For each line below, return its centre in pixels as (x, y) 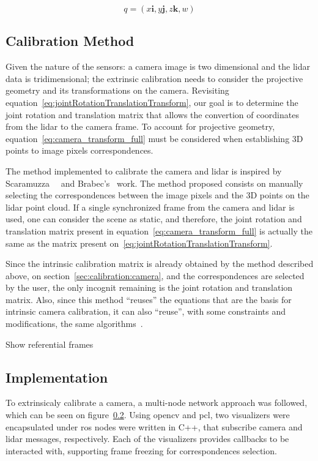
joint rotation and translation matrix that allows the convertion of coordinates (152, 114)
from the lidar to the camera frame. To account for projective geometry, (140, 126)
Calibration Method (70, 41)
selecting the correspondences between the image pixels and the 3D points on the (157, 195)
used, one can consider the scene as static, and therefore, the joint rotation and (154, 219)
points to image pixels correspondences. (79, 150)
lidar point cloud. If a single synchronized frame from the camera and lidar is (150, 207)
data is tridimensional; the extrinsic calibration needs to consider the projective (154, 78)
